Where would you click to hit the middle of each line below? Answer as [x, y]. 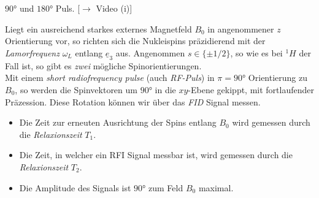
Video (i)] [114, 8]
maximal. [216, 187]
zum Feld [166, 187]
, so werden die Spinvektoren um [76, 89]
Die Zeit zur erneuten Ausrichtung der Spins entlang [118, 122]
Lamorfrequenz [32, 52]
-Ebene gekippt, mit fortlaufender [251, 89]
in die [165, 89]
